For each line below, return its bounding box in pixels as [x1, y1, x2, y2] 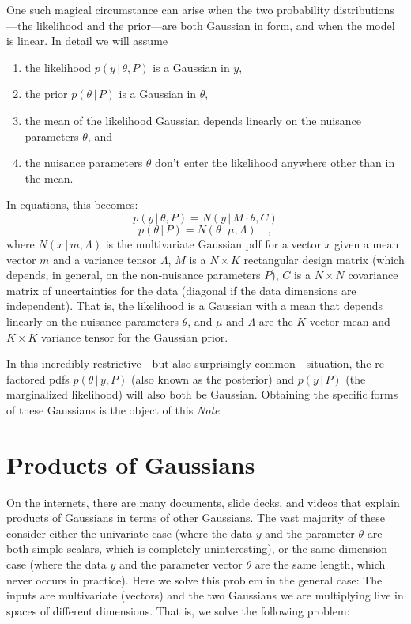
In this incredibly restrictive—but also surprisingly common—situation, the [6, 355, 371, 372]
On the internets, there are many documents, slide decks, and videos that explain [6, 494, 400, 510]
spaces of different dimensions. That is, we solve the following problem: [6, 602, 350, 618]
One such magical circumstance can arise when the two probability [6, 2, 330, 17]
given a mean [334, 235, 399, 251]
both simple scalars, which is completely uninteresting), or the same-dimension [6, 540, 388, 557]
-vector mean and [306, 312, 390, 329]
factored [6, 370, 46, 387]
